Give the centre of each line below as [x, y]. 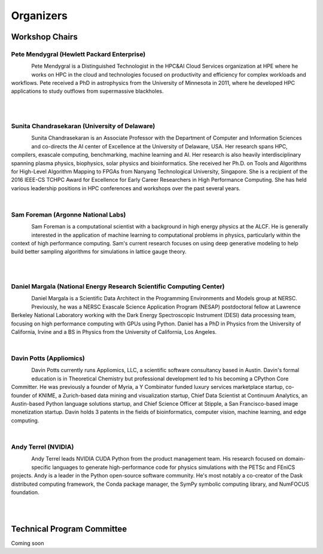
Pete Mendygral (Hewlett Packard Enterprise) [78, 54]
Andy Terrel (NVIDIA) [42, 447]
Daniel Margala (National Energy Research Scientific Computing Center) [118, 286]
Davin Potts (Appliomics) [48, 358]
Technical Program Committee [69, 529]
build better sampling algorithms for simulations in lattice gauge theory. [99, 252]
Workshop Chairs [44, 37]
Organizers [39, 16]
